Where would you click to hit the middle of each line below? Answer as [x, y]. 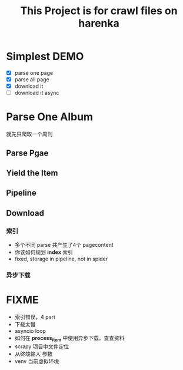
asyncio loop [30, 331]
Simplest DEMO [45, 57]
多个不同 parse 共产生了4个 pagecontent [64, 245]
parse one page [34, 72]
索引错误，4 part [35, 317]
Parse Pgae [27, 153]
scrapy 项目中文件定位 [42, 346]
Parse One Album [49, 117]
